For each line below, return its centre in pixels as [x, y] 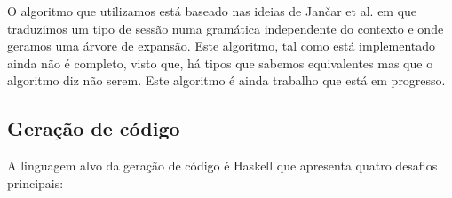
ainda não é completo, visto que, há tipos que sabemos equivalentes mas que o [220, 63]
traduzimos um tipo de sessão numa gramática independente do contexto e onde [226, 28]
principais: [36, 182]
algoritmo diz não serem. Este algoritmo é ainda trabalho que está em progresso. [226, 80]
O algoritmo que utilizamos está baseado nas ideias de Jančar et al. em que [212, 11]
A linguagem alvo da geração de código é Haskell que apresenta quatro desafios [222, 166]
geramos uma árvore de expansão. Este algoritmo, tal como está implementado [222, 46]
